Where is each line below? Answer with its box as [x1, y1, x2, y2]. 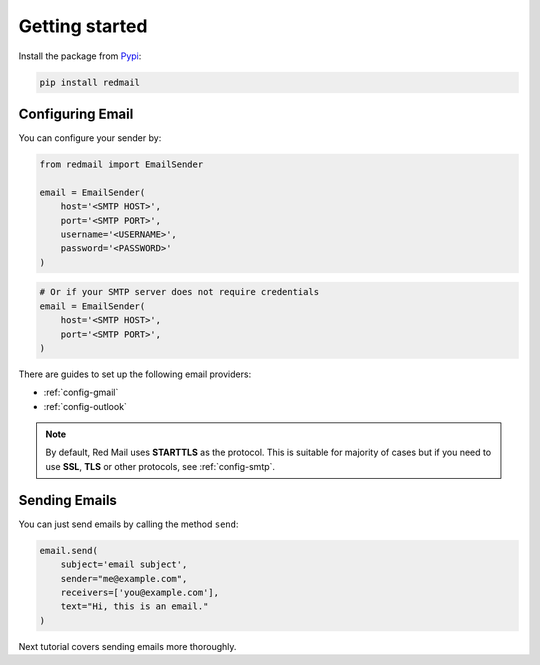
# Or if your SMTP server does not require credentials [39, 286, 320, 298]
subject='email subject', [60, 559, 188, 570]
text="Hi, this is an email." [60, 601, 209, 612]
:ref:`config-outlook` [43, 400, 127, 412]
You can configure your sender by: [18, 132, 162, 144]
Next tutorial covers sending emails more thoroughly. [18, 640, 237, 652]
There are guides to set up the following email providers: [18, 368, 252, 380]
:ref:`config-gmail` [43, 386, 119, 399]
